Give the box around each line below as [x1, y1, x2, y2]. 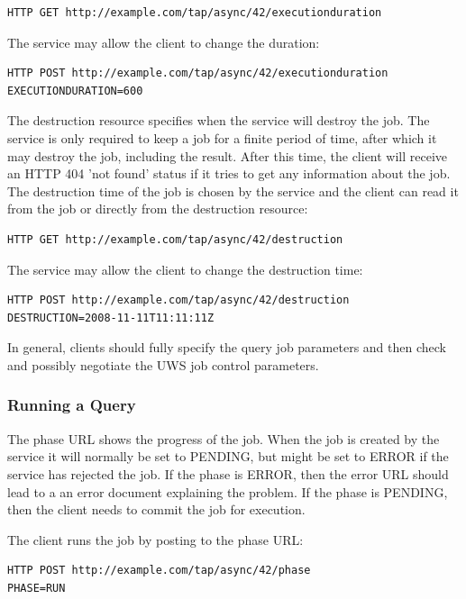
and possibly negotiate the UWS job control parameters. [7, 355, 319, 374]
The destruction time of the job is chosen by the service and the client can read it [7, 181, 459, 200]
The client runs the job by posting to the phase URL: [7, 530, 304, 549]
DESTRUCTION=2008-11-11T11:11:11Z [7, 311, 215, 324]
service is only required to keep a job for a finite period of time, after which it [7, 128, 437, 147]
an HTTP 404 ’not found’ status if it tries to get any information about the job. [7, 164, 451, 183]
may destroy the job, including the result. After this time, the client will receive [7, 146, 448, 165]
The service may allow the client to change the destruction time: [7, 259, 363, 278]
